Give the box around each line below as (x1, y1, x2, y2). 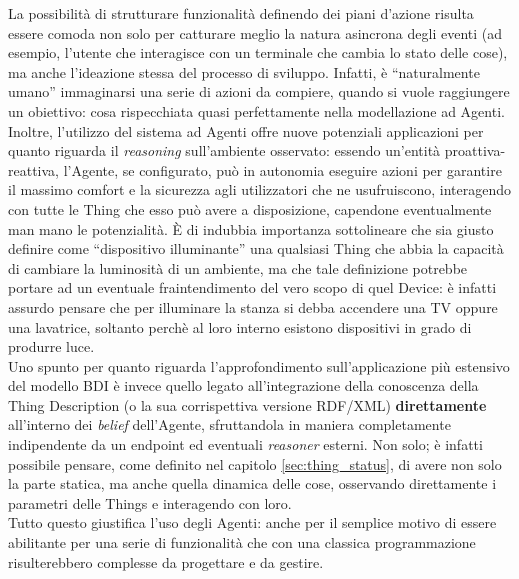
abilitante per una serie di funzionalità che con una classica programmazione (8, 532, 476, 553)
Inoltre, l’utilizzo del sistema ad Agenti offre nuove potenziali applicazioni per (8, 120, 484, 141)
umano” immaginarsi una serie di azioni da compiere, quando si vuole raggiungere (8, 81, 510, 102)
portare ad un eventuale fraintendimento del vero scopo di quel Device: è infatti (8, 277, 497, 298)
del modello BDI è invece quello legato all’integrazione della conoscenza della (8, 375, 479, 396)
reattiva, (8, 159, 59, 180)
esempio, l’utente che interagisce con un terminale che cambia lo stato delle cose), (8, 42, 508, 63)
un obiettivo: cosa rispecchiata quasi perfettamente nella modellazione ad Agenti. (8, 100, 505, 121)
